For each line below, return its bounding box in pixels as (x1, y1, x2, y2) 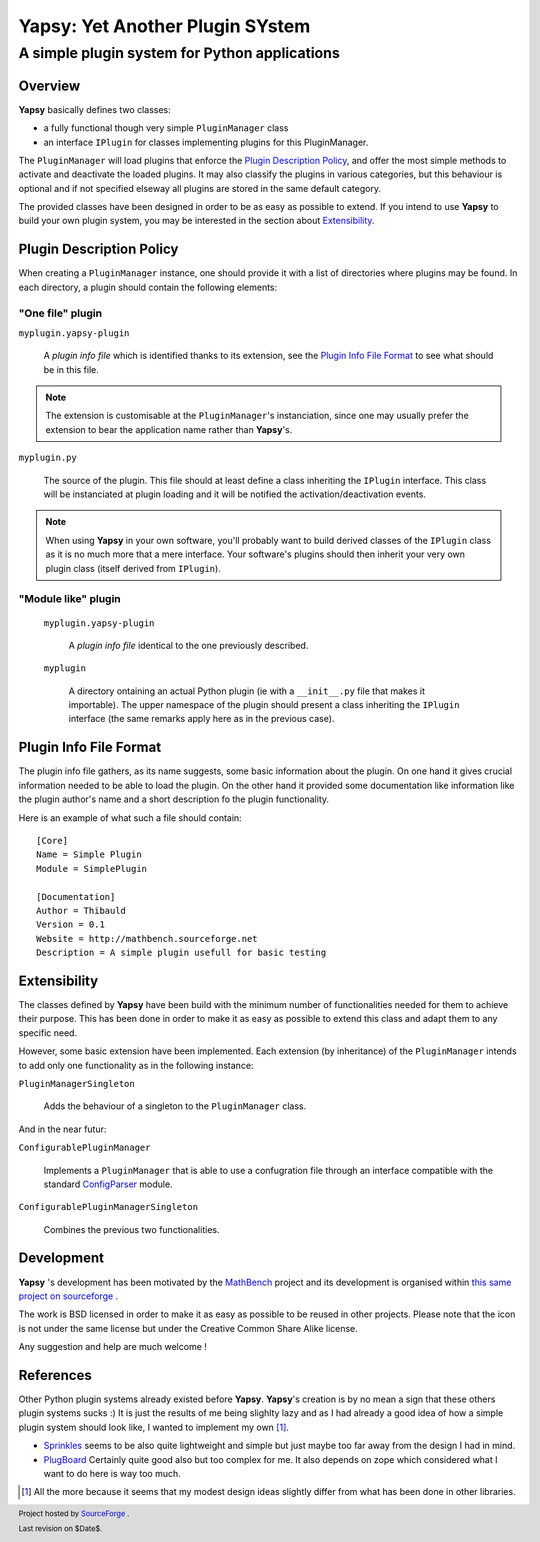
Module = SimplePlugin (36, 863, 148, 874)
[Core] (36, 835, 69, 846)
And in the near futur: (18, 1123, 107, 1135)
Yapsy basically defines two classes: (18, 103, 171, 115)
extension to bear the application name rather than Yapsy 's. (45, 423, 293, 435)
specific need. (18, 1026, 78, 1039)
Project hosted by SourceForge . (18, 1508, 130, 1519)
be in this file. (43, 363, 100, 375)
